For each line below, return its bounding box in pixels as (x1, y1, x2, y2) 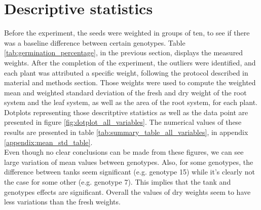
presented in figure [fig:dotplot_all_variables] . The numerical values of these (4, 117, 242, 127)
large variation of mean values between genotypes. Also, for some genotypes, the (4, 156, 253, 167)
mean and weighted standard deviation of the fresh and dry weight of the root (4, 87, 247, 97)
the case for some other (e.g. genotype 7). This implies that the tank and (4, 177, 231, 187)
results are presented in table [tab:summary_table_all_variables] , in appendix (4, 127, 248, 137)
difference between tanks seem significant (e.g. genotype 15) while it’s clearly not (4, 166, 255, 177)
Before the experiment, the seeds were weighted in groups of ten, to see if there (4, 27, 250, 38)
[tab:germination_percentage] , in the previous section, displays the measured (4, 47, 243, 58)
